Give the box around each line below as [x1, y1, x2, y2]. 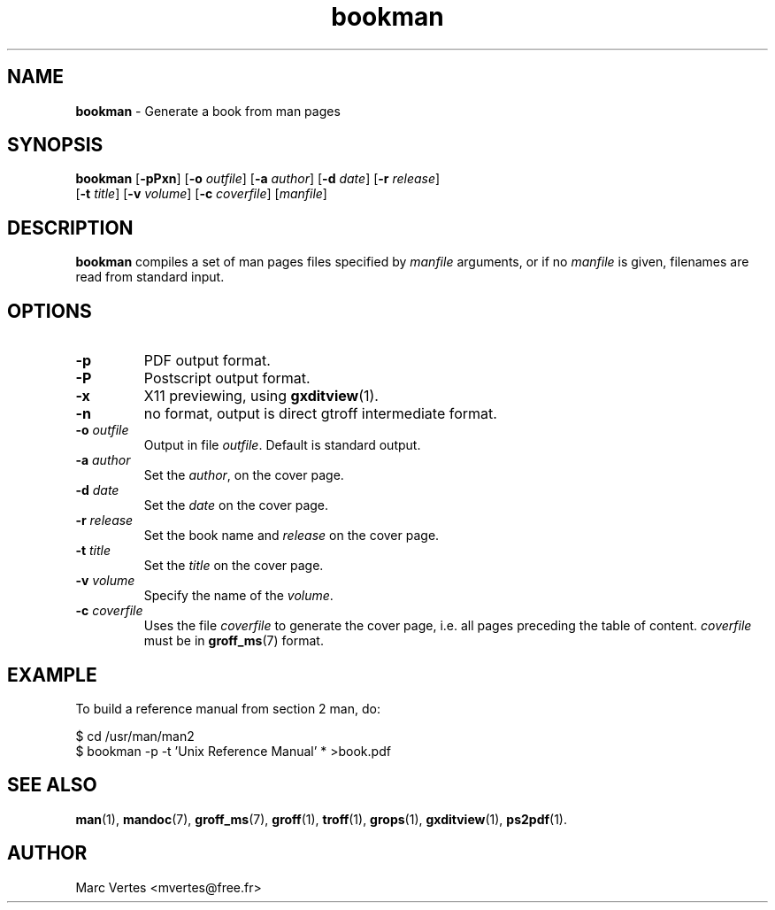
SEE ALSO [7, 774, 97, 797]
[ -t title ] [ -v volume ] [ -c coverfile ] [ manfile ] [75, 186, 327, 202]
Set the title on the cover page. [143, 558, 324, 574]
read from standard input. [75, 269, 225, 285]
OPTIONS [7, 299, 92, 322]
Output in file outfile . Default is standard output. [143, 437, 421, 453]
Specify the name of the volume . [143, 588, 334, 604]
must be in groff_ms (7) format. [143, 633, 324, 649]
